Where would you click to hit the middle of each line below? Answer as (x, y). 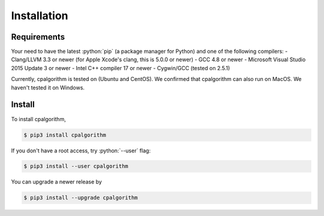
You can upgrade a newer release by (56, 182)
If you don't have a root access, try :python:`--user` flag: (81, 151)
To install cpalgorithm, (38, 119)
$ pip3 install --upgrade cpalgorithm (81, 198)
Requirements (38, 37)
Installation (40, 16)
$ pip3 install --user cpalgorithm (76, 166)
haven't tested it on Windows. (48, 88)
